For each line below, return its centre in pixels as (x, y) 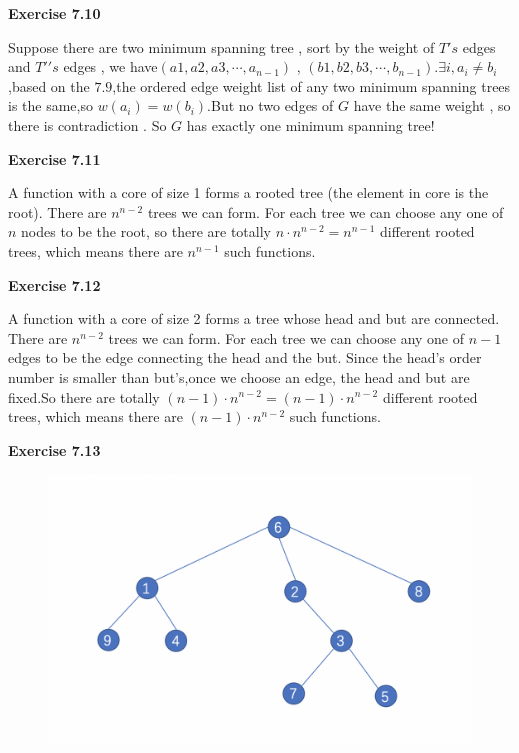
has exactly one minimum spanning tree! (310, 124)
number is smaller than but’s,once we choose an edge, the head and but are (239, 376)
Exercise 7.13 (54, 449)
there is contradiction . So (87, 124)
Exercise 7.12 (54, 284)
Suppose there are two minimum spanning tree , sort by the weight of (221, 46)
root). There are (57, 211)
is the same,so (50, 105)
